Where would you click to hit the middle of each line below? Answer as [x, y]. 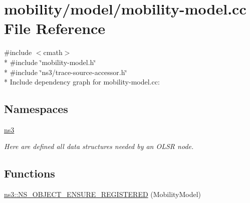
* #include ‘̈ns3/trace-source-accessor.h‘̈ [66, 72]
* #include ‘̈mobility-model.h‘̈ [50, 62]
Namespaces [36, 109]
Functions [30, 173]
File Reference [55, 28]
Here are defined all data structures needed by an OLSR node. [99, 146]
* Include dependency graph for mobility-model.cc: [82, 82]
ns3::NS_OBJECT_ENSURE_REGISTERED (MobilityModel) [103, 194]
